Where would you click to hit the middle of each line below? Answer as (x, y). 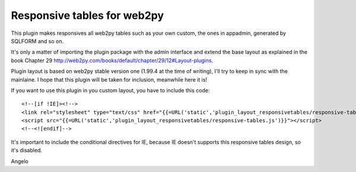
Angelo (20, 161)
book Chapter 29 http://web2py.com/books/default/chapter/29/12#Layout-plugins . (112, 60)
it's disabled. (27, 150)
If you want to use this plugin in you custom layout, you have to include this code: (110, 90)
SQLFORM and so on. (37, 41)
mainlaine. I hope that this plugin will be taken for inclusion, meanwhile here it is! (109, 79)
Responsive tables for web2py (88, 15)
